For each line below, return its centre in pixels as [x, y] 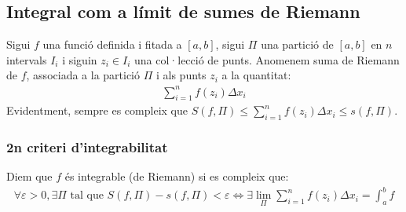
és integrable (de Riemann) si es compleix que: [177, 176]
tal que [87, 196]
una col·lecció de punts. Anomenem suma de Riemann [267, 59]
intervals [27, 59]
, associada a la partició [83, 75]
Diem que [29, 176]
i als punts [181, 75]
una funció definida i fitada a [112, 44]
